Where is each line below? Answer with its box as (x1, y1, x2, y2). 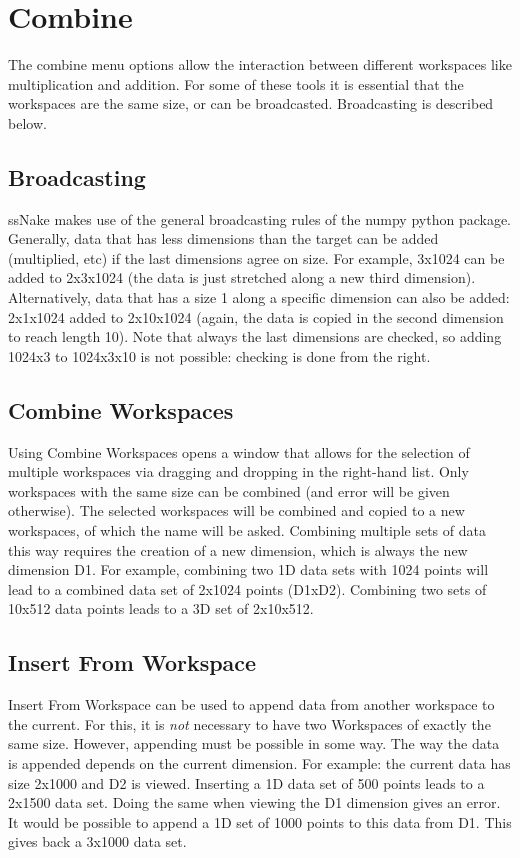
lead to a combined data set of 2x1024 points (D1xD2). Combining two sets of (8, 578, 487, 599)
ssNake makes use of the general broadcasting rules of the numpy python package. (8, 208, 511, 229)
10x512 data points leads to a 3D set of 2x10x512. (8, 598, 314, 619)
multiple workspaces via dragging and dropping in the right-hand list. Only (8, 461, 469, 482)
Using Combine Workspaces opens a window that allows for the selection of (8, 441, 470, 462)
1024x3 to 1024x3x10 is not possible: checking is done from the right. (8, 345, 431, 366)
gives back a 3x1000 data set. (8, 831, 187, 852)
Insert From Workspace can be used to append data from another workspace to (8, 694, 495, 715)
